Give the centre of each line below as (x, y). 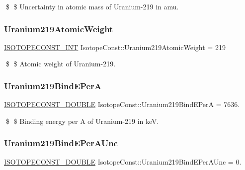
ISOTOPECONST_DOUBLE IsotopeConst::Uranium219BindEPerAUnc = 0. (123, 161)
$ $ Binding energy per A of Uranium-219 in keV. (82, 121)
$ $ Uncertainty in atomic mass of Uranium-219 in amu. (92, 6)
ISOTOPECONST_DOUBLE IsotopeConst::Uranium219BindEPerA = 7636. (122, 104)
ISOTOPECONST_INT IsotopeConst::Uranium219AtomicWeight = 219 (115, 47)
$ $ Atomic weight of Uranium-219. (61, 64)
